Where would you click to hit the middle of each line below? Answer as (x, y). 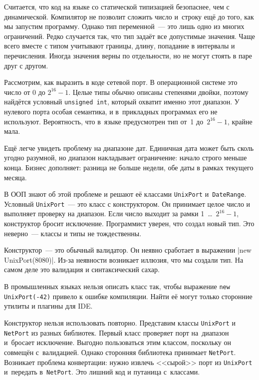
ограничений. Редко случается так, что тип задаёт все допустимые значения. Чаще (129, 36)
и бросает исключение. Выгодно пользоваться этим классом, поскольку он (118, 342)
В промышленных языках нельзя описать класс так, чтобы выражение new (117, 286)
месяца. (15, 177)
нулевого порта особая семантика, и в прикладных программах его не (111, 111)
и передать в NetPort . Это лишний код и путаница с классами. (102, 372)
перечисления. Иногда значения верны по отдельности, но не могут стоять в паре (128, 55)
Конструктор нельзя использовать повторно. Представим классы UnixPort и (120, 322)
